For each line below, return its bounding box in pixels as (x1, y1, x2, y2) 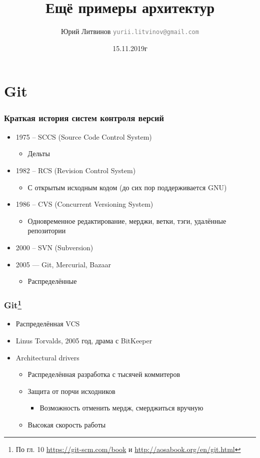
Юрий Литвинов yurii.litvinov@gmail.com (61, 26, 199, 37)
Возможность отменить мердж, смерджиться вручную (39, 402, 203, 413)
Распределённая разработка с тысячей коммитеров (27, 369, 180, 379)
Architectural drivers (15, 352, 79, 362)
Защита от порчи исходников (27, 385, 115, 396)
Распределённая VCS (15, 318, 80, 329)
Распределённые (27, 276, 77, 286)
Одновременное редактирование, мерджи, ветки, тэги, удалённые (27, 215, 226, 226)
